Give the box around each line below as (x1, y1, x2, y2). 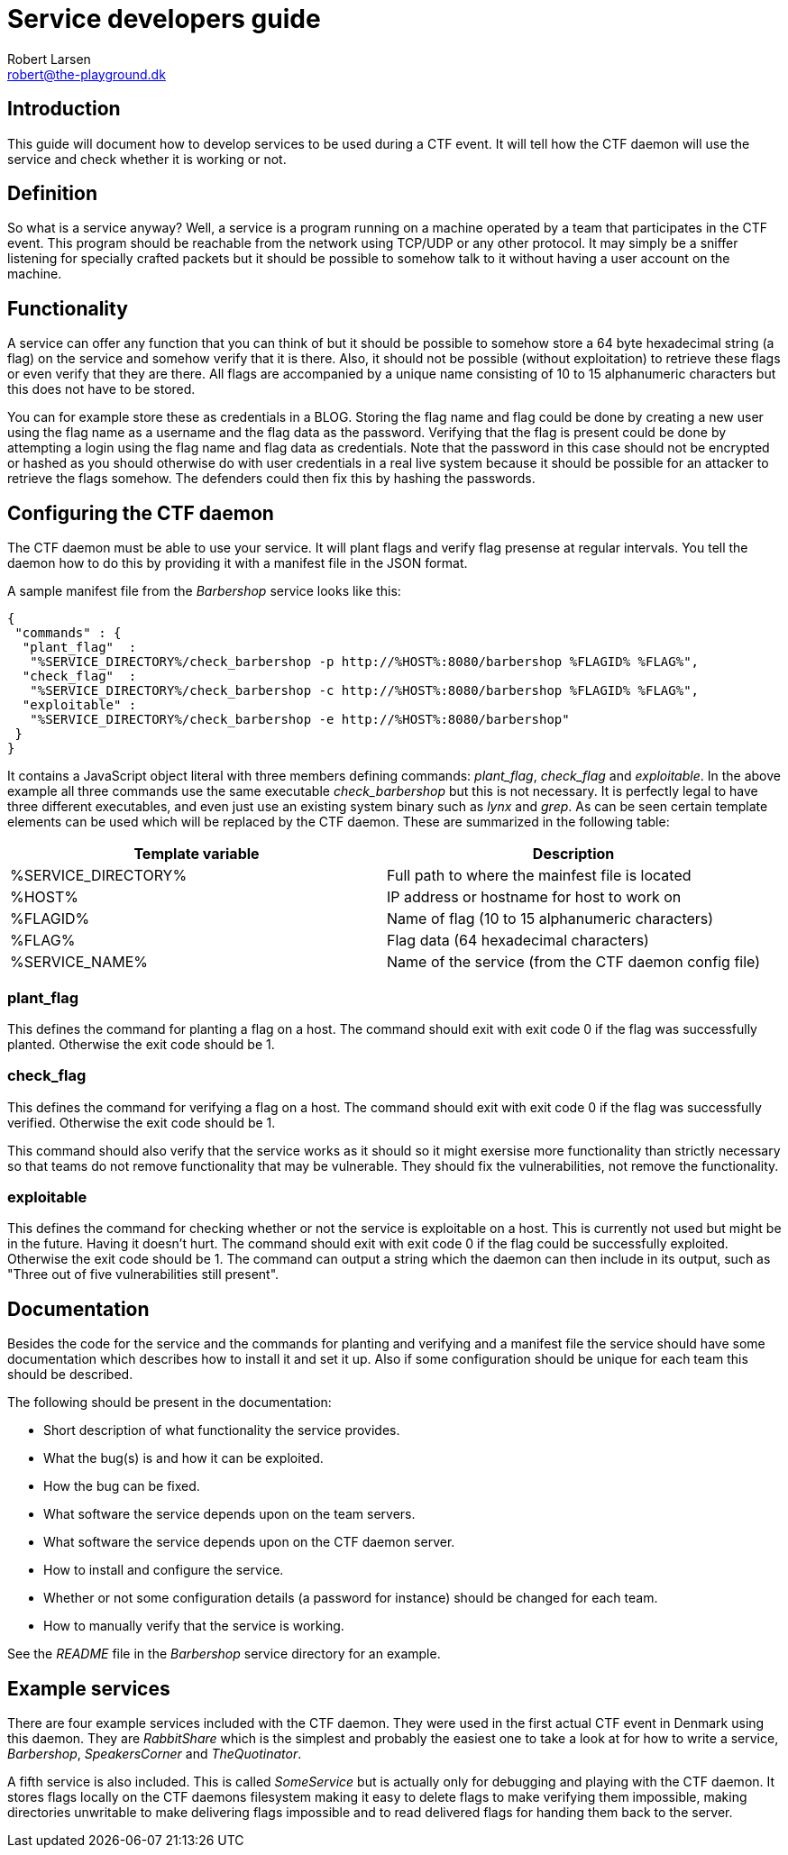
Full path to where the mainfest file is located (387, 866, 692, 885)
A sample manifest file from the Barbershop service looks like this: (7, 583, 401, 599)
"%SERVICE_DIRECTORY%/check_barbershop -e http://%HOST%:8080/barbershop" (30, 712, 570, 727)
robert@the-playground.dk (7, 66, 166, 82)
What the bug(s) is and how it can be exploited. (43, 1450, 324, 1467)
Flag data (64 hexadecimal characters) (387, 931, 649, 950)
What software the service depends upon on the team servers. (43, 1506, 416, 1522)
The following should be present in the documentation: (7, 1394, 332, 1411)
